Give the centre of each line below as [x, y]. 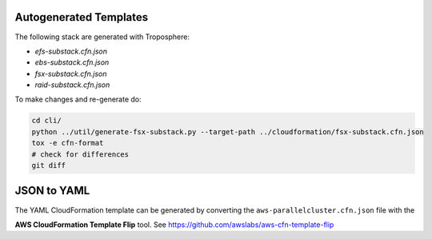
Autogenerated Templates [82, 17]
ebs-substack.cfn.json [72, 62]
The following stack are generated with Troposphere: [102, 37]
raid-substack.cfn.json [72, 85]
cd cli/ [46, 121]
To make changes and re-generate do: [78, 99]
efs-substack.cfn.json [71, 51]
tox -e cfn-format [68, 143]
